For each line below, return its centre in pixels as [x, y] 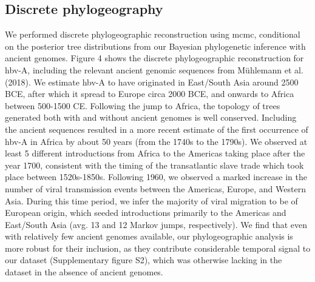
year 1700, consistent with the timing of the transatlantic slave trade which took [154, 165]
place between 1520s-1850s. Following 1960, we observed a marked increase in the [156, 177]
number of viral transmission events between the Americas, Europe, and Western [155, 188]
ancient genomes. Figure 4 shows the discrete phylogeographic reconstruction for [154, 58]
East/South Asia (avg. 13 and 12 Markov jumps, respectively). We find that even [156, 224]
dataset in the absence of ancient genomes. [84, 272]
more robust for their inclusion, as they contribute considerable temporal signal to [158, 248]
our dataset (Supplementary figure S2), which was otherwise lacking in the [144, 260]
